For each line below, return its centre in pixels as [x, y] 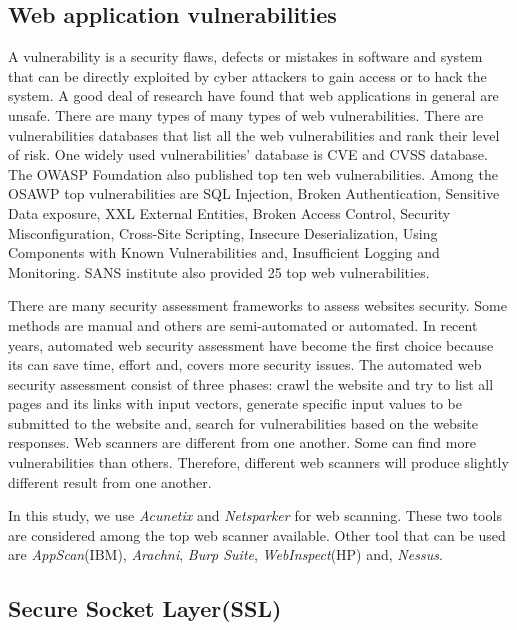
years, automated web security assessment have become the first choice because [251, 344]
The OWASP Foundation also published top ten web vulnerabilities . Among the [253, 173]
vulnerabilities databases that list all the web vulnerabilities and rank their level [254, 134]
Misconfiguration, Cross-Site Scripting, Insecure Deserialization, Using [223, 232]
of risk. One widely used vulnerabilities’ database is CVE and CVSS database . [248, 154]
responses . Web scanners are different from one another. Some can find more [242, 442]
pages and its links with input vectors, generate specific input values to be [235, 403]
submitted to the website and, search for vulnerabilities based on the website [243, 422]
